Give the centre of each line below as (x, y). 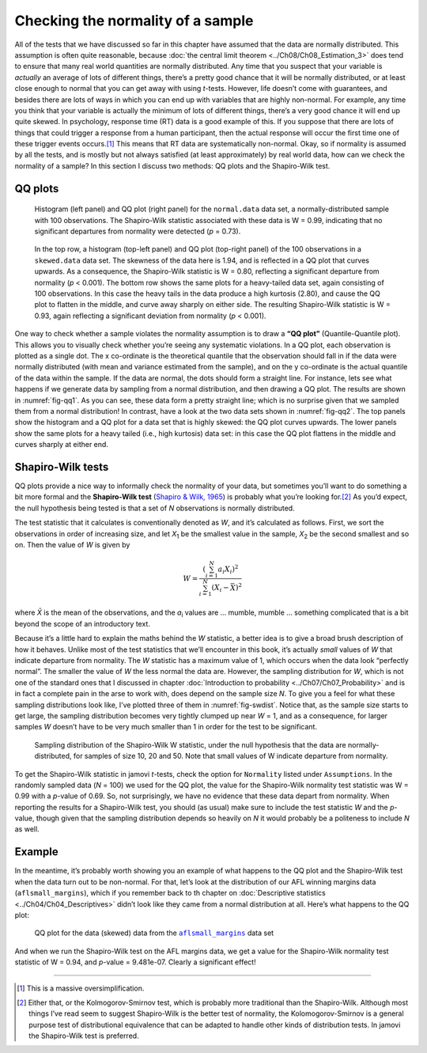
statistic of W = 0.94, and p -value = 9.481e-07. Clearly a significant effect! (135, 962)
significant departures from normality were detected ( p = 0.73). (138, 231)
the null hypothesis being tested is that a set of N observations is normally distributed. (155, 508)
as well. (27, 829)
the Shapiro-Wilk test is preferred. (84, 1036)
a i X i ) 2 (228, 570)
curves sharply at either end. (61, 445)
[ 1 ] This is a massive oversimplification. (81, 988)
